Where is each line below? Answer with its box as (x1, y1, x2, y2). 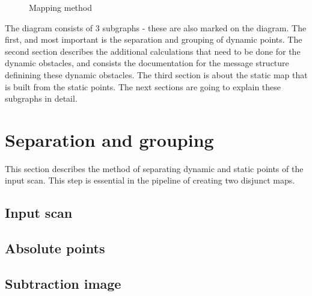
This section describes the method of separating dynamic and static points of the (5, 162, 304, 174)
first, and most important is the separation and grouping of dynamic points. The (5, 33, 302, 46)
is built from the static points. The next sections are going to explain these (5, 80, 281, 93)
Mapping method (29, 1, 93, 13)
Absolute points (5, 239, 105, 257)
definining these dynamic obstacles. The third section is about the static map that (5, 68, 308, 81)
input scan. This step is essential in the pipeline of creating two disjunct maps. (5, 174, 295, 187)
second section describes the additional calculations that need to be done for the (5, 45, 301, 57)
